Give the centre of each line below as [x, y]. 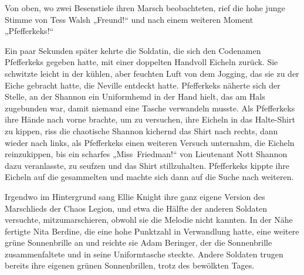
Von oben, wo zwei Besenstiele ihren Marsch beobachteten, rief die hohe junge [145, 8]
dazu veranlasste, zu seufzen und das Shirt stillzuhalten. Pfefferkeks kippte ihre [147, 165]
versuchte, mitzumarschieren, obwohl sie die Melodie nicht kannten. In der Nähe [149, 220]
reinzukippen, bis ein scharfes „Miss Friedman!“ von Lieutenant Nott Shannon [146, 154]
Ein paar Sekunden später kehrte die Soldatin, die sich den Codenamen [133, 50]
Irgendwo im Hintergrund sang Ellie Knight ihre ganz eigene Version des [135, 196]
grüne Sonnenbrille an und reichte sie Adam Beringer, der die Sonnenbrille [139, 242]
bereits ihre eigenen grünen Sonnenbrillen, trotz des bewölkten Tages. [130, 265]
